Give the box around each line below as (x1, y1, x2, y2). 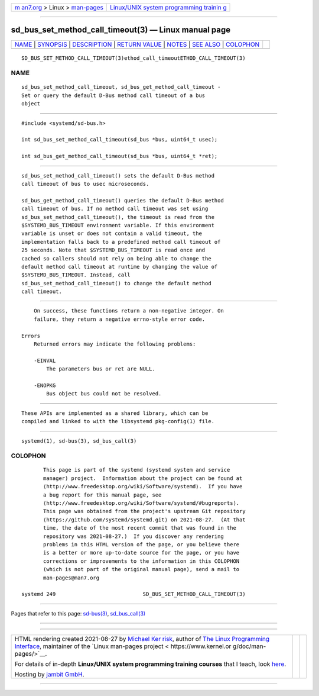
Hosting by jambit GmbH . (14, 671, 85, 679)
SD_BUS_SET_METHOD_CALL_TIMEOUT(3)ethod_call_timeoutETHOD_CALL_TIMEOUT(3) (21, 54, 246, 62)
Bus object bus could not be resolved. (46, 391, 162, 397)
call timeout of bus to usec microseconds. (21, 181, 149, 187)
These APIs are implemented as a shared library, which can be (21, 410, 209, 417)
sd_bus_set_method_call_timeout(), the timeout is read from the (21, 214, 215, 220)
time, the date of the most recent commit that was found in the (43, 524, 236, 531)
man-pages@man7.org (43, 574, 100, 581)
